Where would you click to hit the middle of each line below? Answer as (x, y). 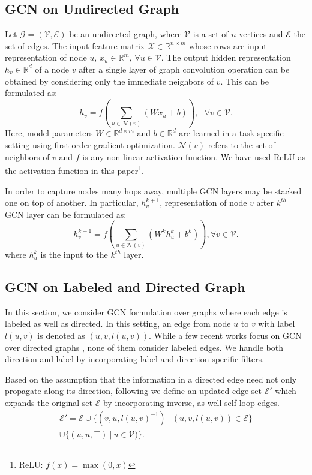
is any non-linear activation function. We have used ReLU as (194, 156)
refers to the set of (241, 145)
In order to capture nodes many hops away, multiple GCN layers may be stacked (153, 190)
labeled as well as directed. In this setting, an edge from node (118, 324)
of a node (52, 69)
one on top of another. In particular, (72, 202)
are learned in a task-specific (231, 133)
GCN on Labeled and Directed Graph (125, 287)
